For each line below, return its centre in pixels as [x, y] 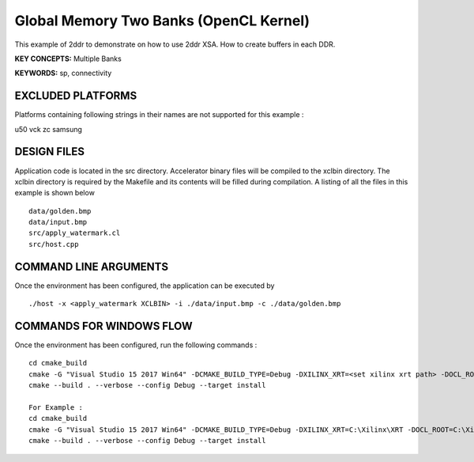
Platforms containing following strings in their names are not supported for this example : [159, 115]
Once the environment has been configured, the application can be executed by [145, 286]
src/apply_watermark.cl [75, 233]
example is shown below [55, 193]
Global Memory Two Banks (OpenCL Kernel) [162, 21]
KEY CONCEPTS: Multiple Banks [68, 59]
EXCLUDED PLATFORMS [76, 96]
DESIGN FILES [49, 151]
